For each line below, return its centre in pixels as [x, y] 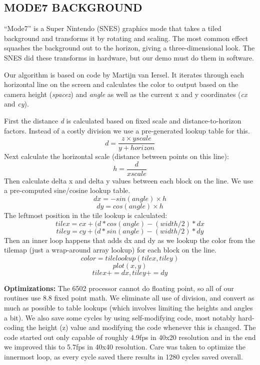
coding [14, 327]
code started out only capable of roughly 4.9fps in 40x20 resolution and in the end [130, 337]
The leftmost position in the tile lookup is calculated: [86, 215]
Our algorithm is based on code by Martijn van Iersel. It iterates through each [124, 74]
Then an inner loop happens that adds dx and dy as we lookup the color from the [130, 240]
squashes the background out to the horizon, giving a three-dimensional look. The [129, 48]
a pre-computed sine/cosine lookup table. [67, 190]
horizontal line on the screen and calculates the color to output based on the [121, 84]
